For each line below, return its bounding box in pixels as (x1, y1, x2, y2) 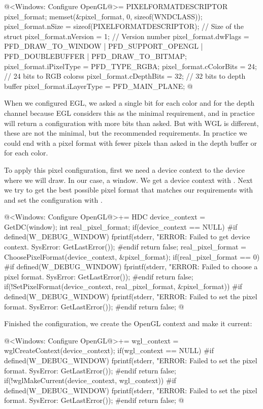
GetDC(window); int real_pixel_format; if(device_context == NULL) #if (4, 221, 238, 232)
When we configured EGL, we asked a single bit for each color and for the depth (4, 98, 255, 108)
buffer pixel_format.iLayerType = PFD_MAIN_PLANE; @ (4, 80, 193, 91)
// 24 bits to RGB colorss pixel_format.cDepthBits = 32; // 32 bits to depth (4, 71, 246, 81)
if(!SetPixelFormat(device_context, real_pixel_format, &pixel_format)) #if (4, 281, 242, 292)
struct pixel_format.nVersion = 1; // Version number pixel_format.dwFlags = (4, 30, 249, 41)
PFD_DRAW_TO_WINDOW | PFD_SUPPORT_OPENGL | (4, 41, 203, 51)
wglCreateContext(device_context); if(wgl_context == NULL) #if (4, 345, 214, 356)
